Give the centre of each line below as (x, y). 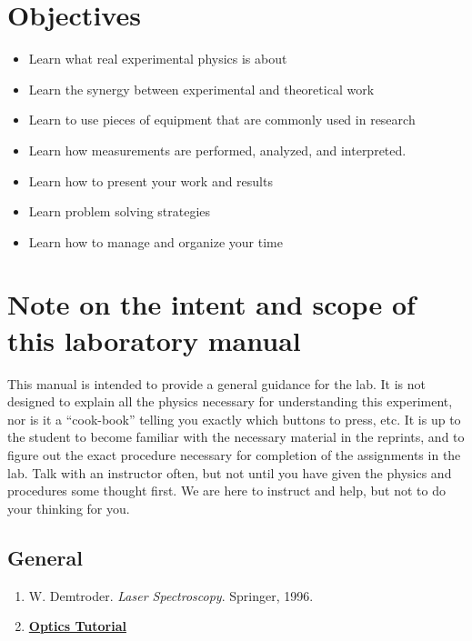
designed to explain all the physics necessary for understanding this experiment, (230, 401)
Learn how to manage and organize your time (156, 241)
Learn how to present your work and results (151, 180)
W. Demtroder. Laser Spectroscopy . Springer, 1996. (171, 595)
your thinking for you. (69, 508)
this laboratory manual (154, 340)
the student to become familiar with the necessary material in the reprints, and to (236, 437)
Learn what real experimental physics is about (158, 59)
